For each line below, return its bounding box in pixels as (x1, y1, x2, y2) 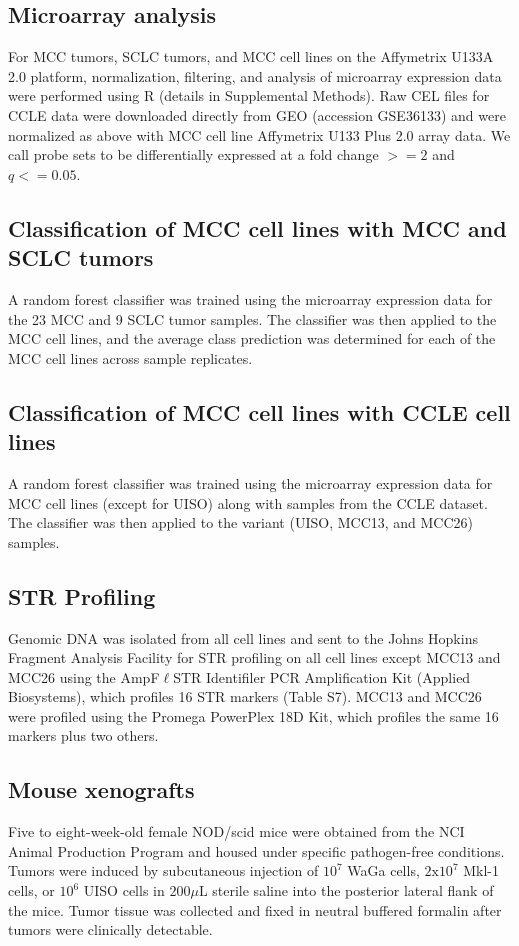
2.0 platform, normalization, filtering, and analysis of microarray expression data (8, 65, 502, 86)
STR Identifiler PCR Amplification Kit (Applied (173, 666, 471, 687)
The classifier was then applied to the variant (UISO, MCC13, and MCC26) (8, 512, 474, 533)
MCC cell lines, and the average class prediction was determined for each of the (8, 328, 496, 349)
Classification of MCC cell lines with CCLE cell (8, 396, 511, 427)
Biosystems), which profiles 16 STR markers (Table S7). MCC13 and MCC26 (8, 686, 482, 707)
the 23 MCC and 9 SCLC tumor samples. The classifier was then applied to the (8, 308, 497, 329)
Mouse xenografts (8, 774, 195, 805)
